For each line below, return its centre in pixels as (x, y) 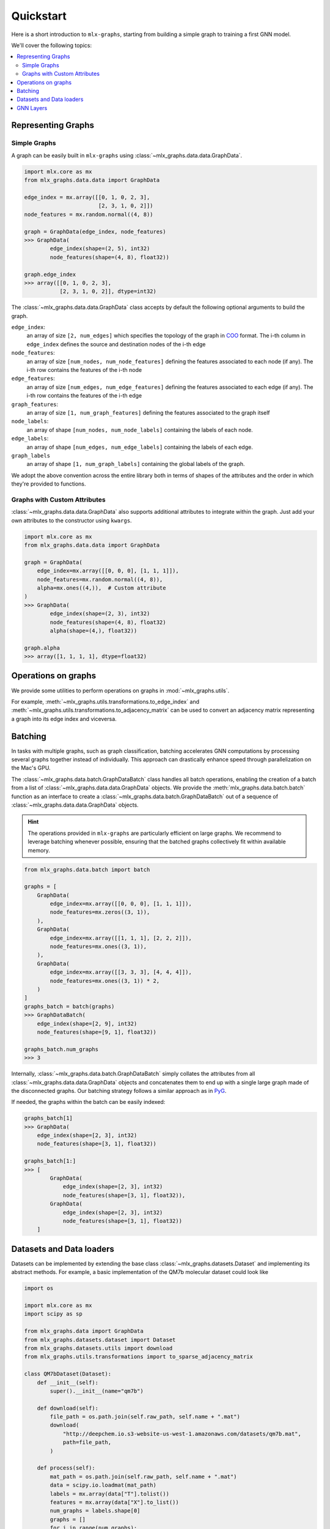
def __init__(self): (68, 1383)
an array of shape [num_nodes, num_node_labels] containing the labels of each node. (140, 430)
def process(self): (66, 1468)
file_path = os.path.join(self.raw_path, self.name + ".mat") (145, 1417)
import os (39, 1288)
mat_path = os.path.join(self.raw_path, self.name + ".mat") (143, 1476)
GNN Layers (32, 108)
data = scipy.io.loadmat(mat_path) (103, 1485)
